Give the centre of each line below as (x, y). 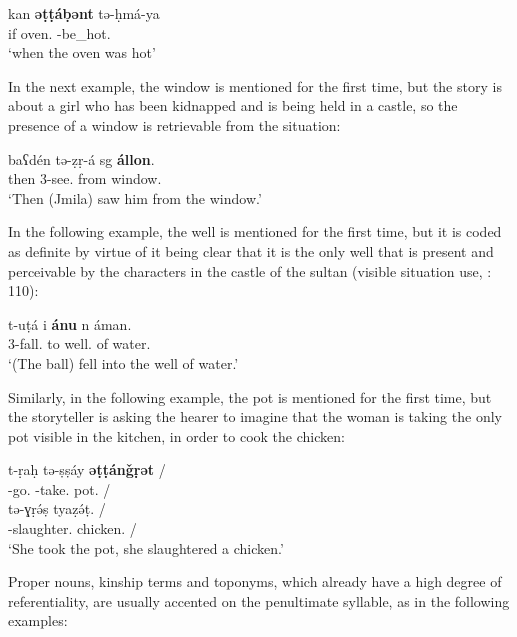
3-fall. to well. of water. (79, 343)
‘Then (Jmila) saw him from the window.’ (135, 197)
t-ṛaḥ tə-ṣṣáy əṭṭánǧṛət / (87, 469)
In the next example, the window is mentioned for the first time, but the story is (255, 85)
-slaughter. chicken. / (72, 528)
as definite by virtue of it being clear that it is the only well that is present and (251, 250)
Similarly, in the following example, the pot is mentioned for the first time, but (250, 396)
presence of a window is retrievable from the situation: (174, 124)
